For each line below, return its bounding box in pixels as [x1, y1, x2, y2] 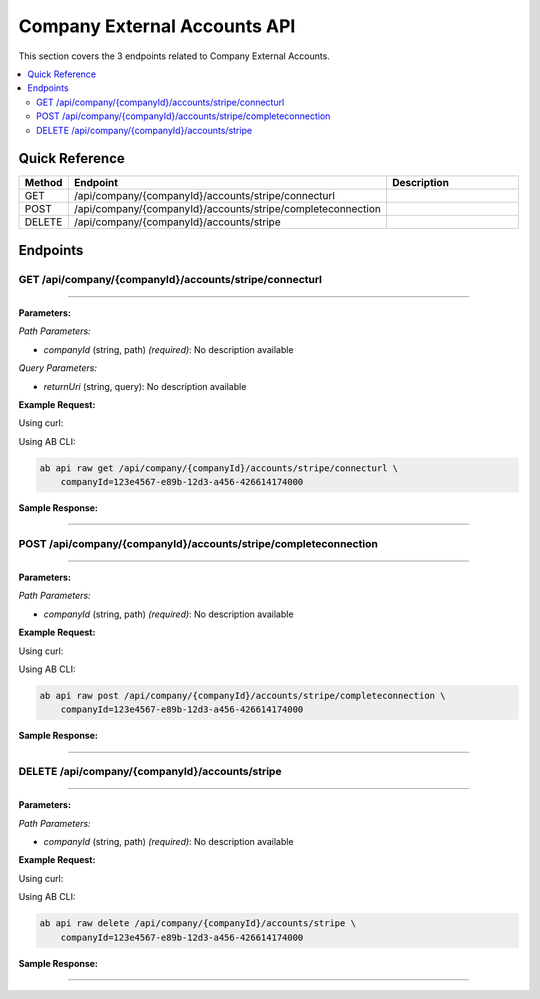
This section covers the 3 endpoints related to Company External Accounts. [18, 50, 330, 62]
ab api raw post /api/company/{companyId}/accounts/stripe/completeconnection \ [39, 690, 446, 701]
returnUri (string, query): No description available [43, 380, 247, 392]
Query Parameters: [18, 362, 97, 374]
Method [24, 176, 63, 190]
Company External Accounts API [18, 15, 296, 37]
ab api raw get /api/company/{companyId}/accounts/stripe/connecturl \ [39, 462, 399, 474]
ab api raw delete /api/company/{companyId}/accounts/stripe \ [39, 918, 357, 929]
